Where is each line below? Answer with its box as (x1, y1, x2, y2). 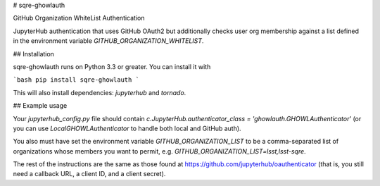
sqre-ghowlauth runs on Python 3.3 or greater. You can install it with (13, 62, 211, 70)
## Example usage (13, 101, 68, 110)
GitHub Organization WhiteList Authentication (13, 14, 145, 23)
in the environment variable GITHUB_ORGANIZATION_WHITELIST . (13, 37, 204, 45)
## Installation (13, 49, 54, 58)
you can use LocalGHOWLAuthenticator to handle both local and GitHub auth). (13, 124, 242, 132)
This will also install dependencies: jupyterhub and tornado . (13, 88, 186, 97)
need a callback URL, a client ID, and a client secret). (13, 170, 166, 178)
